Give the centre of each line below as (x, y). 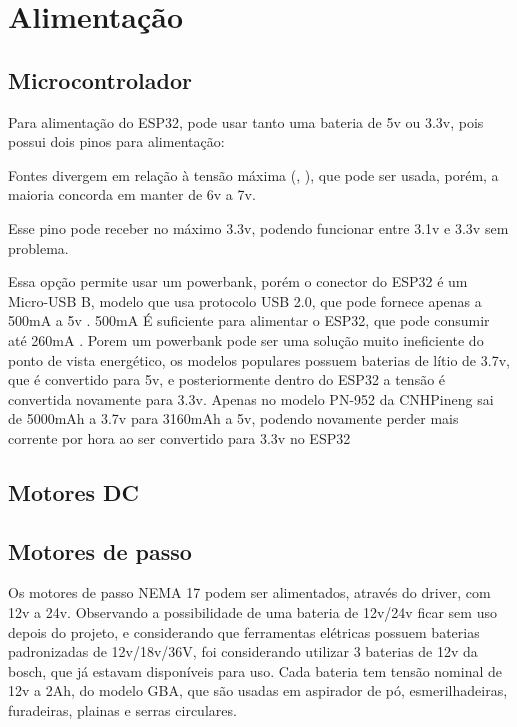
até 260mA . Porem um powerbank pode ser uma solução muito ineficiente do (246, 339)
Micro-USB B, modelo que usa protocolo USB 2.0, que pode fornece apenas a (245, 300)
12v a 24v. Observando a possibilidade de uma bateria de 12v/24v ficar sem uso (252, 612)
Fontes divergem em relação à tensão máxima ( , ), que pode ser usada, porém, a (253, 174)
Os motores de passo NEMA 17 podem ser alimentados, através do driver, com (249, 592)
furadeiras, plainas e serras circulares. (122, 710)
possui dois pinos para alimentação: (116, 141)
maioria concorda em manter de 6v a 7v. (132, 194)
